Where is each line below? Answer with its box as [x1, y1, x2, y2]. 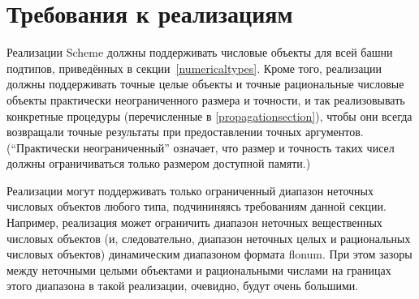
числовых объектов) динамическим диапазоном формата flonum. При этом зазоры [6, 246, 413, 263]
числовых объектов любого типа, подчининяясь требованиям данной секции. [6, 198, 387, 215]
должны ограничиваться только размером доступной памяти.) [6, 155, 311, 172]
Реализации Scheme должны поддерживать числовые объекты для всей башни [6, 44, 393, 61]
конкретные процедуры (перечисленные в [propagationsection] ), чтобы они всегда [6, 107, 413, 124]
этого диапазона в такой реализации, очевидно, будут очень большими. [6, 277, 359, 294]
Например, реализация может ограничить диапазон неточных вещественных [6, 214, 382, 231]
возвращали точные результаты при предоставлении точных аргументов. [6, 123, 364, 140]
